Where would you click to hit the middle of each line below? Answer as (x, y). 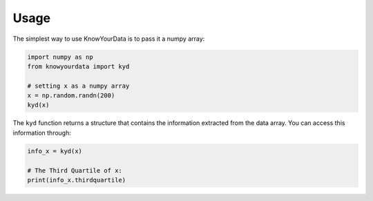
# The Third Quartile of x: (75, 170)
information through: (42, 133)
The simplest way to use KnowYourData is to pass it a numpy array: (109, 39)
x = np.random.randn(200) (71, 96)
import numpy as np (60, 57)
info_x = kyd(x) (55, 151)
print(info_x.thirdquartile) (77, 180)
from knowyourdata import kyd (78, 66)
